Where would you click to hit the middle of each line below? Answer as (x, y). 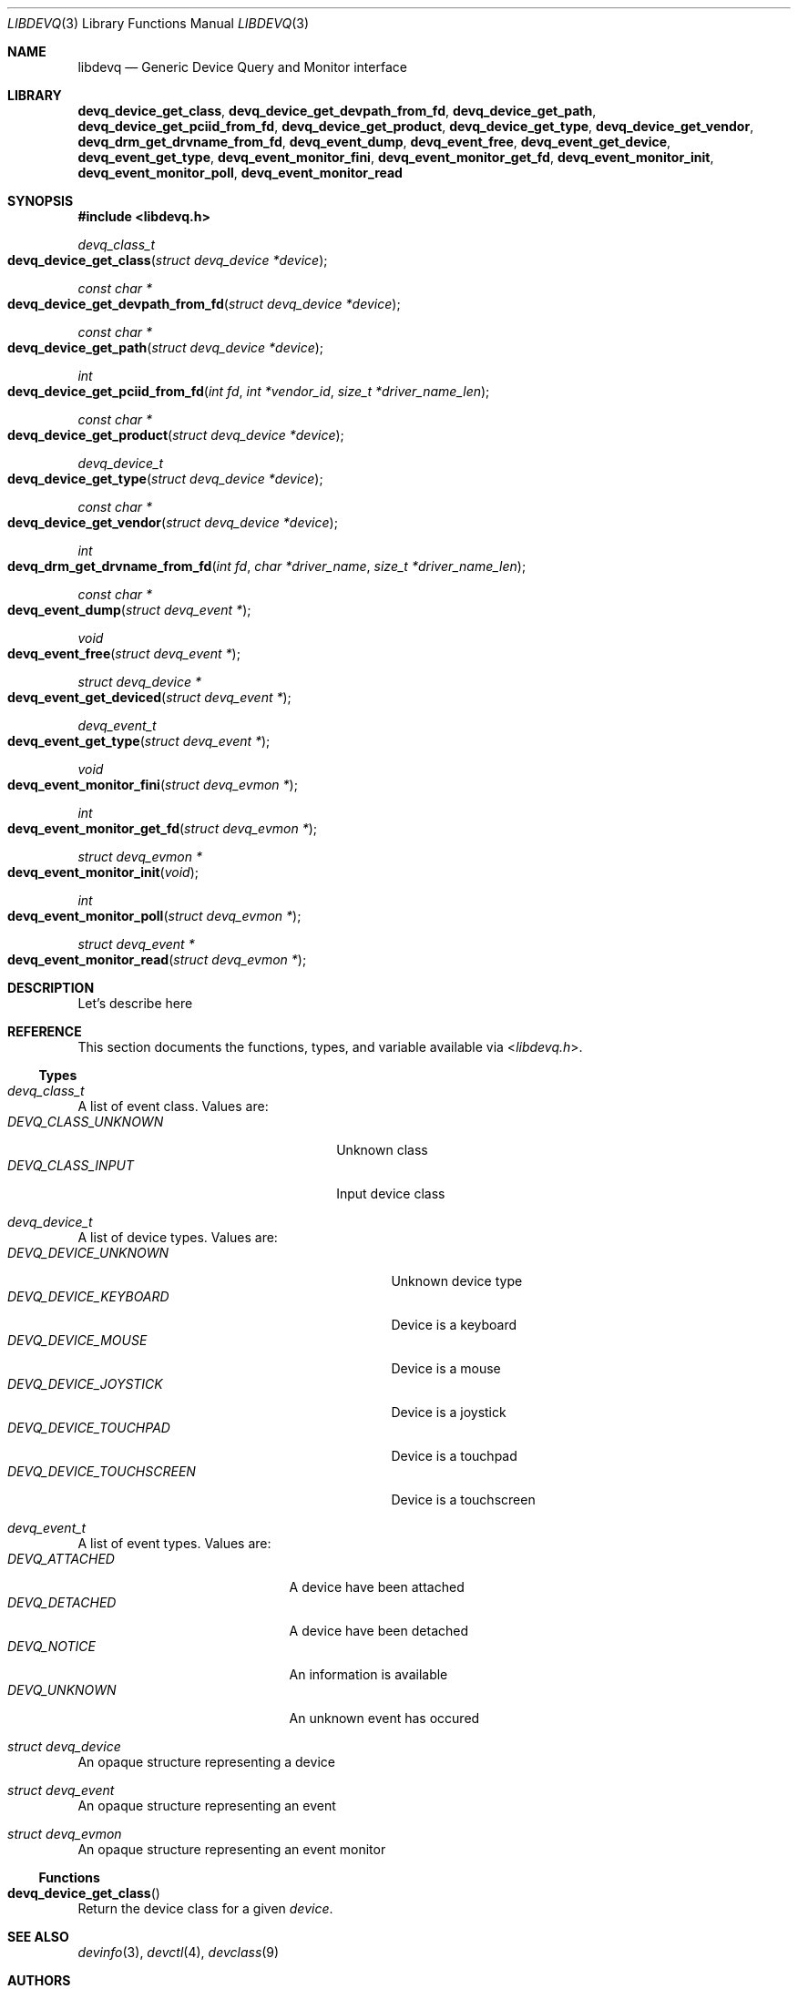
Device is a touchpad (454, 1456)
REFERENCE (45, 1031)
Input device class (391, 1193)
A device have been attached (377, 1587)
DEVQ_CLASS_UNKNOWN (86, 1122)
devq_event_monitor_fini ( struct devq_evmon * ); (153, 785)
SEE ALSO (38, 1937)
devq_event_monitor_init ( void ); (103, 872)
